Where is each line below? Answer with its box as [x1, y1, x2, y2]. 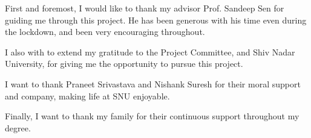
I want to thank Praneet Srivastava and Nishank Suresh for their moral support [5, 77, 301, 90]
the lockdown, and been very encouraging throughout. [5, 25, 205, 38]
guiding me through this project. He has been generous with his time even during [5, 13, 307, 26]
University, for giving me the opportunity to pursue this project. [5, 57, 243, 70]
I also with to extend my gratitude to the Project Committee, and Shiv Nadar [5, 45, 295, 58]
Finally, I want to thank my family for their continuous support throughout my [5, 110, 300, 122]
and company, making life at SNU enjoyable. [5, 89, 170, 102]
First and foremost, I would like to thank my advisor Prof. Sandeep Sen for [5, 2, 284, 14]
